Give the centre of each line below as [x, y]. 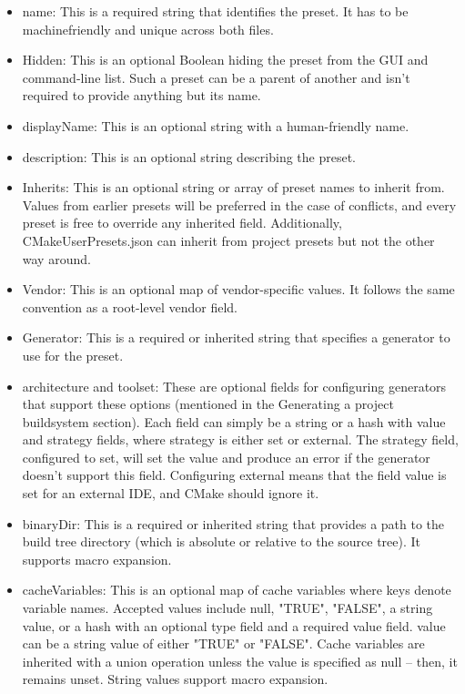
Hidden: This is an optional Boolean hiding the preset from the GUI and [225, 60]
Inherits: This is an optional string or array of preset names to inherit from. [233, 187]
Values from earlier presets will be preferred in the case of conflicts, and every [239, 204]
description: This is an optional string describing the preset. [189, 156]
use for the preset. [73, 355]
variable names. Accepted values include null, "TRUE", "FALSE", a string [227, 608]
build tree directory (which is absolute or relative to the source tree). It [222, 541]
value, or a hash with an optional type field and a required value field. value [234, 625]
